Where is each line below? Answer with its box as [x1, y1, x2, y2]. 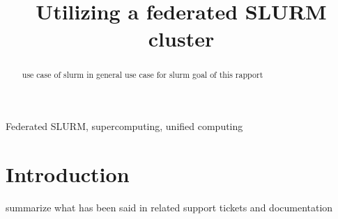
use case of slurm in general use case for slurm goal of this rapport [22, 69, 263, 81]
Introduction [6, 159, 130, 188]
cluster [148, 24, 215, 53]
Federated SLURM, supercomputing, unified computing [6, 119, 243, 133]
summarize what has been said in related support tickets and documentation [6, 200, 333, 214]
